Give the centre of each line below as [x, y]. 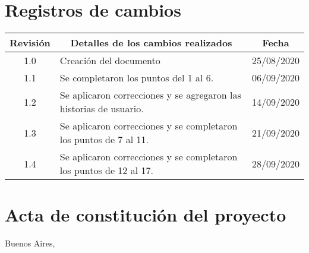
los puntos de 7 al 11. [104, 140]
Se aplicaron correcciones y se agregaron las [150, 95]
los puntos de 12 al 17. [106, 170]
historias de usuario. [102, 109]
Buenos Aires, [30, 243]
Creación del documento [110, 61]
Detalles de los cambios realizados [151, 43]
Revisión [30, 43]
